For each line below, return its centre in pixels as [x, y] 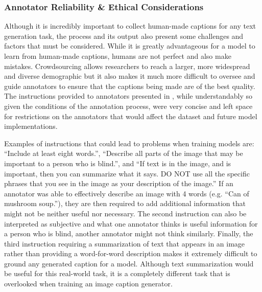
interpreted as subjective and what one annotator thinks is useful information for [131, 223]
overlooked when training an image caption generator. [88, 284]
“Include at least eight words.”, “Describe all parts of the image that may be [124, 153]
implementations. [31, 126]
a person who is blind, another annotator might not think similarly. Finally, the [129, 233]
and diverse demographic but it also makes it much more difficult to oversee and [130, 76]
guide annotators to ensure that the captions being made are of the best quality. [130, 86]
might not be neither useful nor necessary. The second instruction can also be [125, 213]
